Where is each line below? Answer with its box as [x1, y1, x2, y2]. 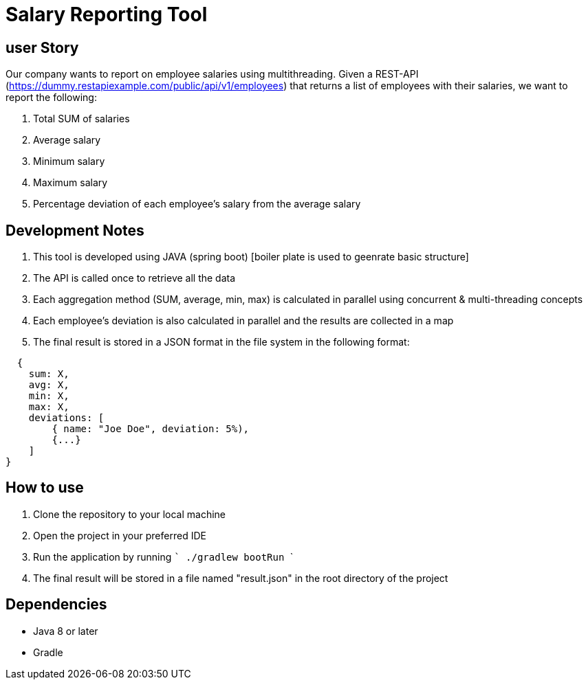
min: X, [28, 390, 69, 402]
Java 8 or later [33, 625, 98, 637]
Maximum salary [33, 177, 108, 189]
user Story [6, 38, 79, 56]
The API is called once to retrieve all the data [33, 272, 236, 284]
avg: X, [28, 379, 69, 391]
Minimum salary [33, 155, 105, 168]
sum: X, [28, 368, 69, 380]
